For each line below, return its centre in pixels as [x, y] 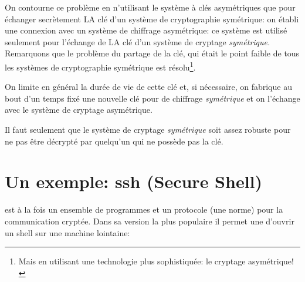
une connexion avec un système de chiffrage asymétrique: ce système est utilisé [146, 30]
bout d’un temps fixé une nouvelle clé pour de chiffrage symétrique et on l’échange [152, 98]
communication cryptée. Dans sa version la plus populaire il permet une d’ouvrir [150, 221]
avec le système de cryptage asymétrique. [79, 110]
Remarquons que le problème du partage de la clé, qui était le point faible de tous [152, 53]
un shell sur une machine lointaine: [67, 232]
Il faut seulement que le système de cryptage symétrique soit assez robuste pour [148, 129]
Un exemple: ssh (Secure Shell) [134, 181]
